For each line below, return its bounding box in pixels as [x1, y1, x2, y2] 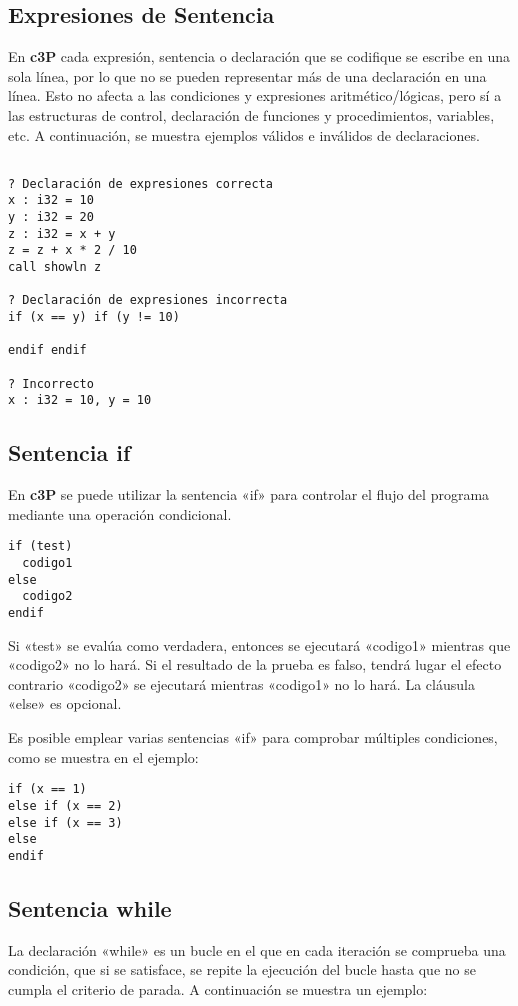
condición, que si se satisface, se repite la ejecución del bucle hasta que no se [8, 959, 476, 980]
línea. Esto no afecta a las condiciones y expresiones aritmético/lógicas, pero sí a [8, 85, 502, 106]
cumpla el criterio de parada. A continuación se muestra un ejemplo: [8, 978, 428, 999]
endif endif [8, 343, 87, 358]
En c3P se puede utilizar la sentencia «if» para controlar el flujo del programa [8, 484, 490, 505]
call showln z [8, 260, 102, 275]
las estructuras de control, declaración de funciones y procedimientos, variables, [8, 104, 495, 125]
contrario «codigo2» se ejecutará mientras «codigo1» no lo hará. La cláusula [8, 673, 475, 694]
